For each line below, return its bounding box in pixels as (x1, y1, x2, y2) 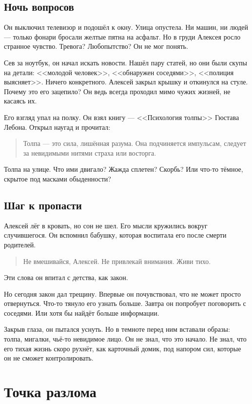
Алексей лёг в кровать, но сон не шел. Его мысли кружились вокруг (4, 220, 208, 230)
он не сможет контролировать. (4, 353, 94, 363)
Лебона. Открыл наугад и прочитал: (4, 121, 111, 132)
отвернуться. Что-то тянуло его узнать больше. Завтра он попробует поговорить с (4, 298, 246, 308)
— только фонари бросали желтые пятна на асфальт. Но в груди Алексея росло (4, 31, 241, 41)
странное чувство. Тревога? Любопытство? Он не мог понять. (4, 41, 188, 51)
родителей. (4, 239, 36, 249)
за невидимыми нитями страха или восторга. (23, 147, 156, 158)
